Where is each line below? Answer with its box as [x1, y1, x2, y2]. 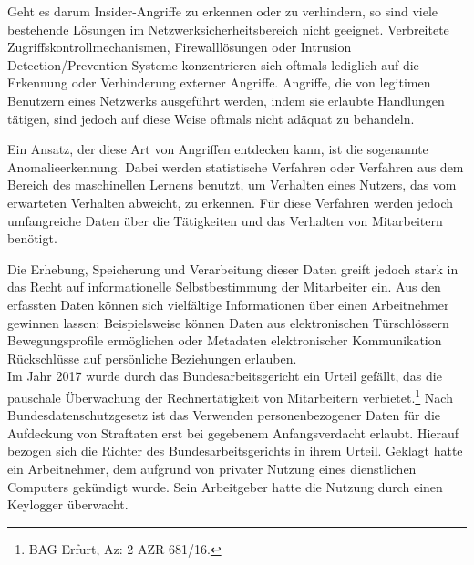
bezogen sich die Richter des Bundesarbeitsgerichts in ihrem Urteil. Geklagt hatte [7, 441, 463, 460]
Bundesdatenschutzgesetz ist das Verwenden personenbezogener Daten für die [7, 406, 441, 425]
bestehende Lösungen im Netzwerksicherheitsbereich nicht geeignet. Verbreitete [7, 19, 449, 38]
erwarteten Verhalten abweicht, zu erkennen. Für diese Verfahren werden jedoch [7, 192, 454, 211]
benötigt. [7, 229, 57, 248]
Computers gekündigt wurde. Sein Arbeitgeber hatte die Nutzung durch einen [7, 477, 443, 496]
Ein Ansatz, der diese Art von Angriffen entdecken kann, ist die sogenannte [7, 139, 428, 159]
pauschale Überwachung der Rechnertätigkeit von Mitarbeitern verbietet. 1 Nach [7, 385, 453, 406]
